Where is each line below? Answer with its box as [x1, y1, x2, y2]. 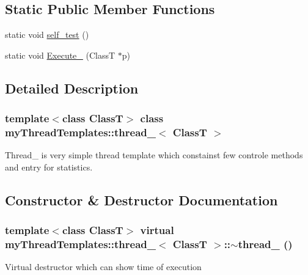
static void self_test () [5, 28, 89, 41]
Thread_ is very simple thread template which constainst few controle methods [5, 148, 303, 161]
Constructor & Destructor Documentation [5, 190, 278, 209]
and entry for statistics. [5, 160, 93, 173]
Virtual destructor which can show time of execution [5, 260, 202, 273]
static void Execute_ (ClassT [5, 48, 116, 61]
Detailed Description [5, 78, 139, 97]
